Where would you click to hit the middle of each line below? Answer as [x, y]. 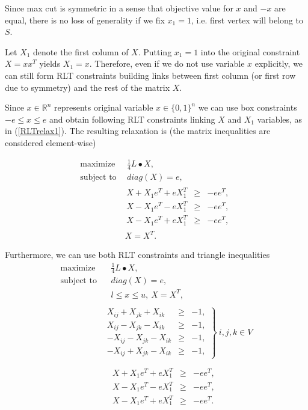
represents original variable [103, 107]
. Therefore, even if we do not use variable [167, 63]
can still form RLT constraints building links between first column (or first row [150, 75]
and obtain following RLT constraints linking [132, 119]
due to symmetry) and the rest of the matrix [88, 87]
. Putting [155, 51]
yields [50, 63]
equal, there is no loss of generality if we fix [85, 20]
